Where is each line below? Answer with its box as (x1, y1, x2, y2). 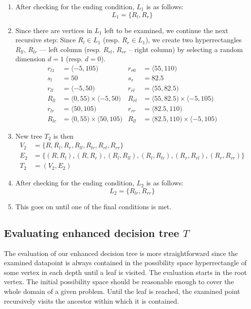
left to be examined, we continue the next (104, 25, 229, 35)
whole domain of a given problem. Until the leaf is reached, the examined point (4, 286, 240, 296)
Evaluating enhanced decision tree (4, 225, 179, 240)
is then (53, 130, 74, 141)
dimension (15, 54, 46, 64)
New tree (15, 130, 42, 141)
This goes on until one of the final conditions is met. (15, 201, 172, 211)
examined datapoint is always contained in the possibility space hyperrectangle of (4, 257, 247, 268)
